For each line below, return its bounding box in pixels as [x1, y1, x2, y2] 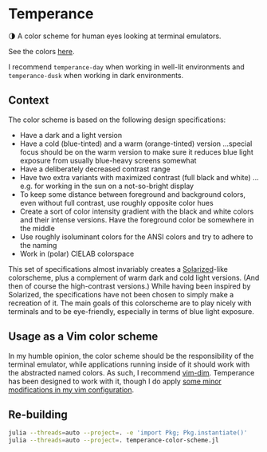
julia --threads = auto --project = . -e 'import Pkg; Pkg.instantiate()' [8, 429, 248, 437]
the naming [19, 240, 57, 250]
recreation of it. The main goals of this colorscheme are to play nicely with [8, 298, 252, 308]
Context [8, 93, 49, 108]
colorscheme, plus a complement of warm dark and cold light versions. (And [8, 273, 260, 282]
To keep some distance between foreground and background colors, [19, 189, 245, 199]
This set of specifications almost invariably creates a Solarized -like [8, 264, 229, 273]
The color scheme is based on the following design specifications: [8, 115, 226, 124]
